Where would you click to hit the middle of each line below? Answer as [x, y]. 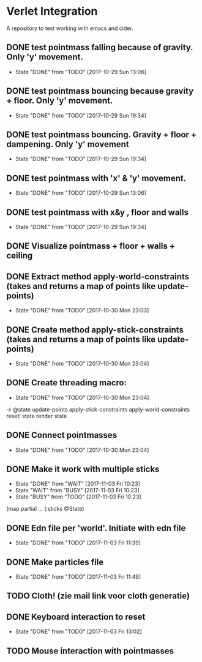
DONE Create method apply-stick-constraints [95, 330]
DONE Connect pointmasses [62, 435]
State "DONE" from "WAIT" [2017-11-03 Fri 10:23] [78, 484]
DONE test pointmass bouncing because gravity [100, 91]
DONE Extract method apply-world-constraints [98, 276]
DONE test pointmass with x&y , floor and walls [97, 212]
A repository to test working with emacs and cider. [70, 28]
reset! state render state [37, 416]
